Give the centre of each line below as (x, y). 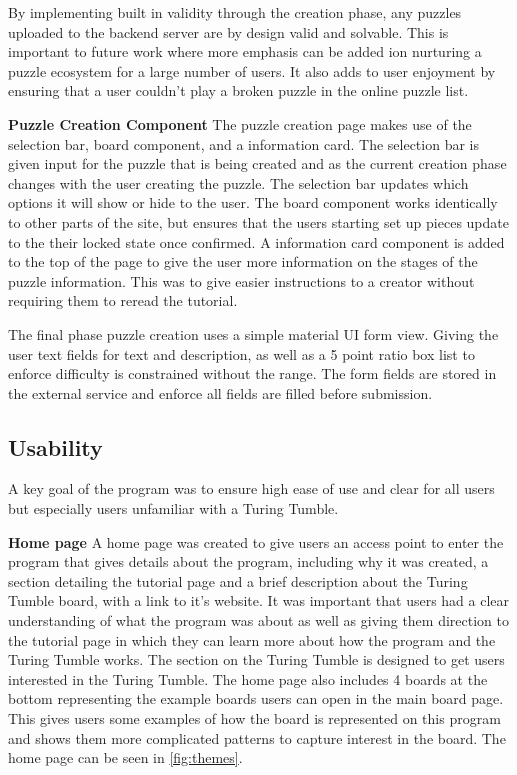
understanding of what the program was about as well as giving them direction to (258, 620)
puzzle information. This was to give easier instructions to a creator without (241, 280)
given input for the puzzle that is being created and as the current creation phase (257, 163)
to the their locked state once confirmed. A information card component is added (256, 241)
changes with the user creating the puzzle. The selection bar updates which (238, 182)
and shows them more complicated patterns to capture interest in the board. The (257, 737)
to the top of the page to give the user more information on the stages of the (243, 261)
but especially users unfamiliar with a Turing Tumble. (173, 508)
